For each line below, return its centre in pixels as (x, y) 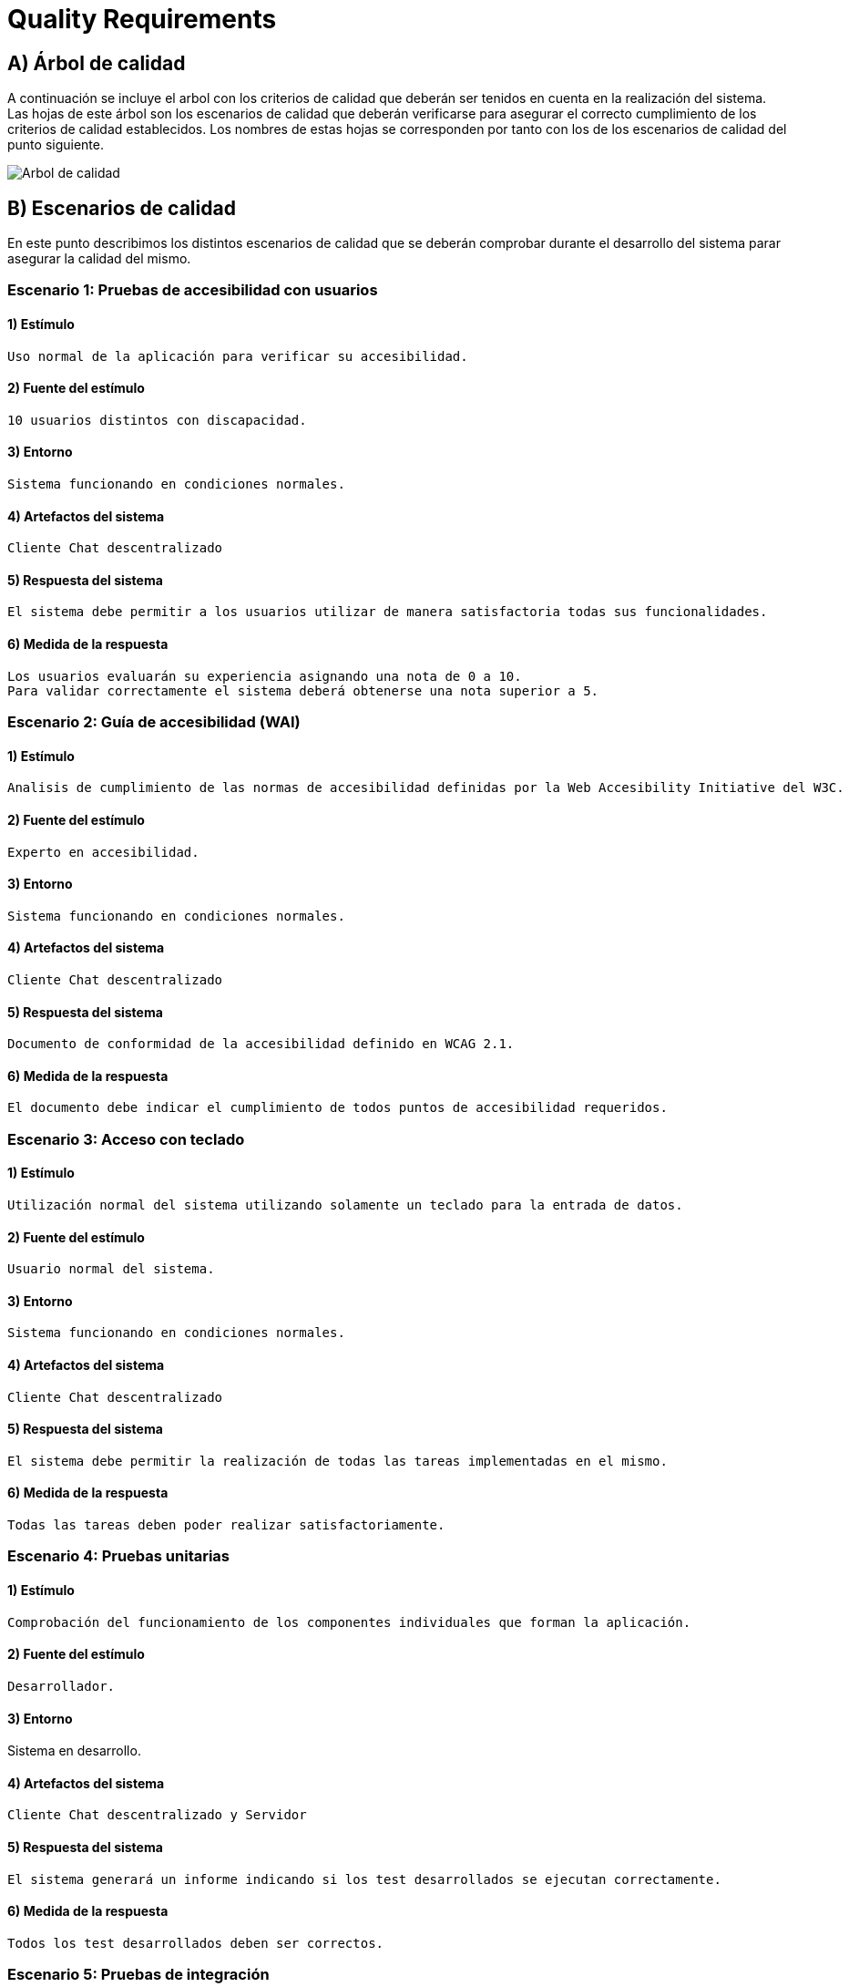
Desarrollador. (61, 1686)
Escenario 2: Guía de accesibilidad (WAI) (154, 722)
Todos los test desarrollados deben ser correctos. (196, 1943)
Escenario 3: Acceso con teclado (126, 1139)
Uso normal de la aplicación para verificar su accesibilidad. (238, 356)
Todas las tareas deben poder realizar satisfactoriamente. (226, 1525)
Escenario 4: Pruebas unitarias (119, 1556)
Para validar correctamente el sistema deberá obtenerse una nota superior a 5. (303, 690)
